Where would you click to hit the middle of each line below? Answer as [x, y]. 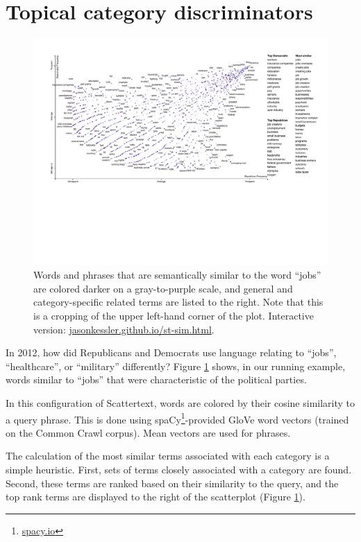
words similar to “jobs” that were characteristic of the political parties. [156, 379]
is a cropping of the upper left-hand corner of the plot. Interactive [174, 316]
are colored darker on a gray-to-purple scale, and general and [163, 288]
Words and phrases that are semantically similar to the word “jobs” [177, 275]
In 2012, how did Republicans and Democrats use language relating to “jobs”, [171, 352]
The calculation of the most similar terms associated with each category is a [168, 456]
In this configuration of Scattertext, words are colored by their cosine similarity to [180, 402]
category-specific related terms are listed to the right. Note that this [178, 302]
